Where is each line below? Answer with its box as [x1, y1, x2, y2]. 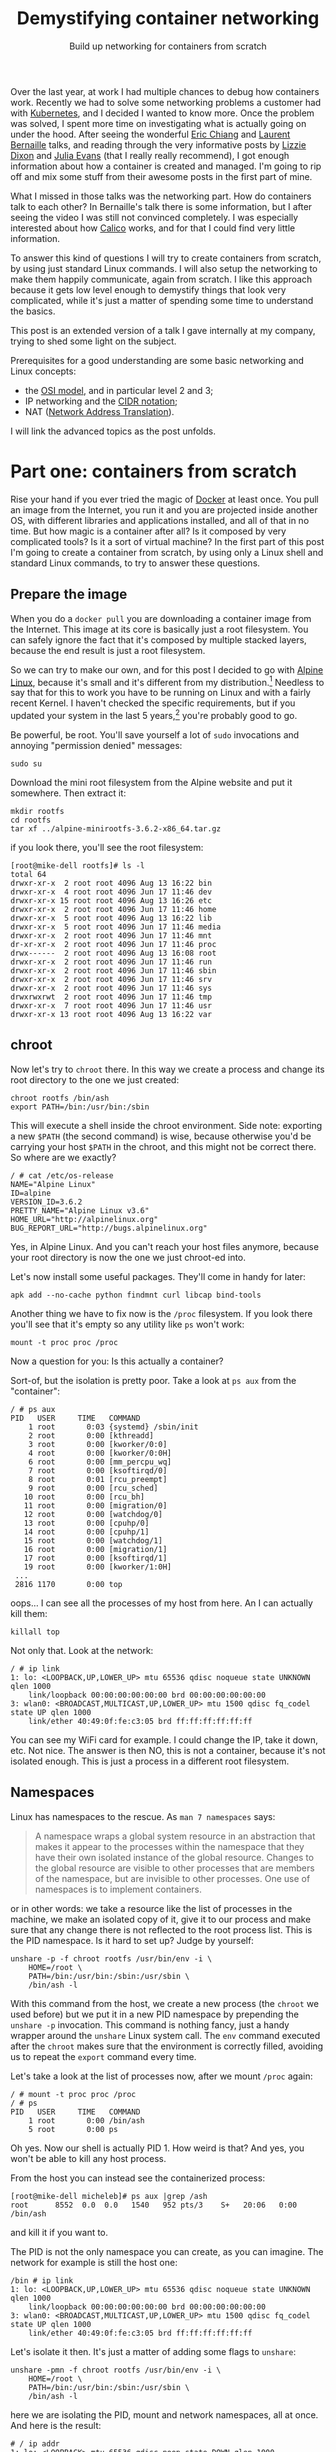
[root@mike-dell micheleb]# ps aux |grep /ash [10, 2191, 208, 2201]
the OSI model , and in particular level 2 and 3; [24, 384, 214, 396]
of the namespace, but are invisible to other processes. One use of [34, 1872, 311, 1884]
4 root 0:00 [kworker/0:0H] [28, 1448, 172, 1458]
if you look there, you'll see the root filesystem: [10, 842, 204, 853]
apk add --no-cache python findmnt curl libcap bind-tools [10, 1290, 262, 1300]
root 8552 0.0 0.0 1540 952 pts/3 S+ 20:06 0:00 [10, 2200, 298, 2210]
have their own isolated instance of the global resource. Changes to [34, 1851, 315, 1863]
